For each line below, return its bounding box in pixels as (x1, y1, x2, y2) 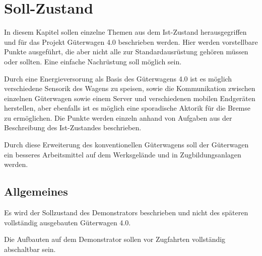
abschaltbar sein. (4, 243, 56, 254)
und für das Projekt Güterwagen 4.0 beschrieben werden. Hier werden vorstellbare (4, 36, 258, 47)
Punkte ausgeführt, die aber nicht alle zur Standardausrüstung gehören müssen (4, 46, 248, 57)
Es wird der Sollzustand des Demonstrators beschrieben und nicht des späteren (4, 207, 248, 218)
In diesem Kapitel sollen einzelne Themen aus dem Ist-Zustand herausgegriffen (4, 27, 247, 37)
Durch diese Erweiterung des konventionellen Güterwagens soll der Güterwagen (4, 139, 249, 150)
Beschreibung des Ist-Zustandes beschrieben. (4, 122, 142, 133)
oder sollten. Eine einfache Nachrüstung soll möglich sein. (4, 56, 182, 66)
